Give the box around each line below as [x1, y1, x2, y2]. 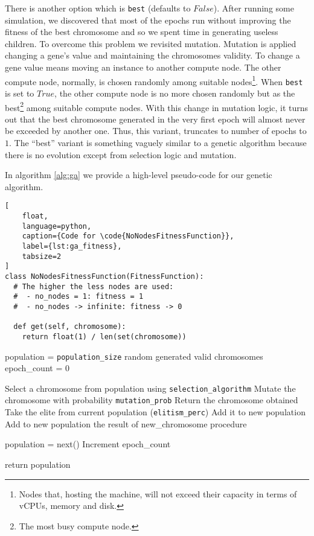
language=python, [22, 222, 92, 231]
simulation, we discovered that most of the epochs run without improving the [5, 13, 291, 26]
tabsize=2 [22, 252, 62, 261]
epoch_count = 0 [5, 362, 69, 374]
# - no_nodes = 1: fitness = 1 [13, 292, 144, 301]
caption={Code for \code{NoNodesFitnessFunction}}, [22, 232, 234, 241]
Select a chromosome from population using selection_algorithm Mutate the [5, 381, 296, 394]
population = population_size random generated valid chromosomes [5, 349, 263, 362]
